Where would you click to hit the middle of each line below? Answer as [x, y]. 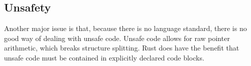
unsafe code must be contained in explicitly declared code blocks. [104, 57]
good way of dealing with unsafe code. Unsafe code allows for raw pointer [117, 38]
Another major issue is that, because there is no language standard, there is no [125, 28]
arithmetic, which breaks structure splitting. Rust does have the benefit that [122, 48]
